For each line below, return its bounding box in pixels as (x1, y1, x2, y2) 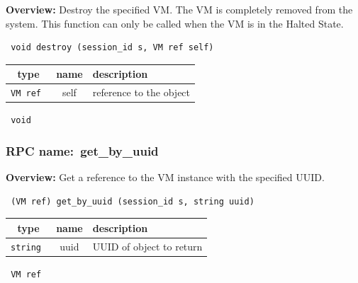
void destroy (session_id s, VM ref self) (11, 42, 214, 53)
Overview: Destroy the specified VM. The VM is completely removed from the (6, 2, 353, 16)
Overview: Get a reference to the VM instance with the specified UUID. (6, 170, 325, 185)
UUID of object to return (92, 238, 203, 253)
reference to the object (92, 85, 191, 100)
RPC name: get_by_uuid (6, 141, 159, 159)
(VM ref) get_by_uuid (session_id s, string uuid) (11, 196, 254, 207)
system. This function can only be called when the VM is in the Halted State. (6, 16, 344, 30)
